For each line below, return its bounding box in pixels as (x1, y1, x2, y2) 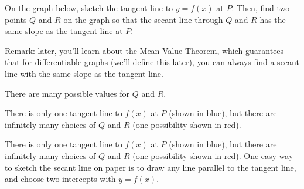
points (5, 13, 27, 25)
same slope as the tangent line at (5, 25, 123, 37)
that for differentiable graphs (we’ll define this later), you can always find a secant (5, 56, 299, 68)
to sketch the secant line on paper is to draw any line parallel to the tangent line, (5, 161, 296, 173)
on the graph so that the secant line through (63, 13, 223, 25)
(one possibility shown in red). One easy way (132, 149, 293, 161)
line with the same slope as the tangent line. (5, 67, 163, 79)
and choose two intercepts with (5, 173, 116, 185)
